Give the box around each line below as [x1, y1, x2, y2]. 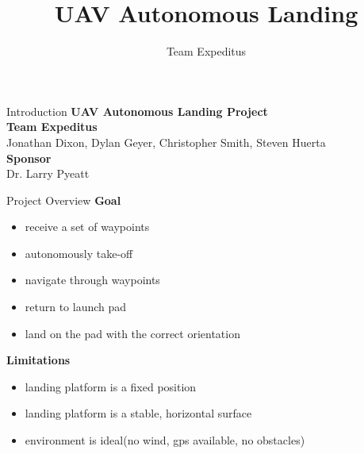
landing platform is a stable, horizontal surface [25, 405, 252, 421]
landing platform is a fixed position [25, 378, 197, 394]
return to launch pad [25, 298, 127, 315]
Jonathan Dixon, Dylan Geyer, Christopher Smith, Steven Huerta [6, 133, 326, 150]
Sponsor [6, 149, 52, 166]
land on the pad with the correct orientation [25, 325, 240, 341]
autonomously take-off [25, 244, 133, 261]
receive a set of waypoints [25, 218, 150, 235]
